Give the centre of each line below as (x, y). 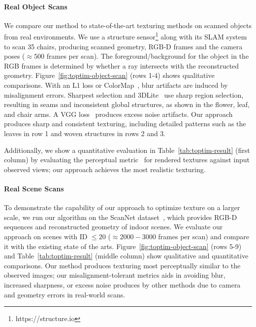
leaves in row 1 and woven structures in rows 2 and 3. (85, 133)
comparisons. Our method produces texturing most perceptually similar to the (122, 265)
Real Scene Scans (34, 188)
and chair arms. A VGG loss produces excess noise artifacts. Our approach (118, 114)
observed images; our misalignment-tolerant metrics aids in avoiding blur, (115, 275)
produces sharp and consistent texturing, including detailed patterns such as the (125, 124)
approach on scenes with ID (46, 236)
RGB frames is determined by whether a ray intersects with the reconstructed (122, 65)
